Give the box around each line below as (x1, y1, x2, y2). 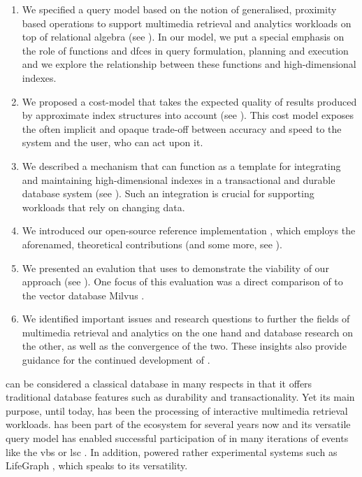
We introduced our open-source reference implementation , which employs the (22, 223, 356, 238)
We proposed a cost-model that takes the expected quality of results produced (22, 94, 357, 108)
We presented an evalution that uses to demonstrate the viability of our (22, 260, 329, 275)
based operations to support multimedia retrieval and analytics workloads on (22, 15, 352, 30)
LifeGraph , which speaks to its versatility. (6, 458, 188, 473)
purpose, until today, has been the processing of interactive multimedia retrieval (6, 403, 348, 418)
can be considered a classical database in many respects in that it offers (6, 376, 312, 390)
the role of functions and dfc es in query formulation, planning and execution (22, 43, 349, 57)
